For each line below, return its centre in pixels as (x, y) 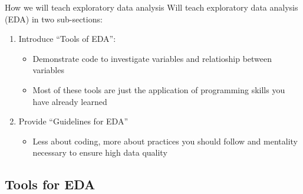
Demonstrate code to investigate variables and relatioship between (152, 58)
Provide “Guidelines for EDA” (73, 121)
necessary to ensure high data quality (100, 152)
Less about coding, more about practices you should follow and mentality (165, 141)
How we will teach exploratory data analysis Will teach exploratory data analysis (151, 7)
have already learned (70, 101)
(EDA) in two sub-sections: (54, 19)
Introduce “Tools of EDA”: (67, 39)
